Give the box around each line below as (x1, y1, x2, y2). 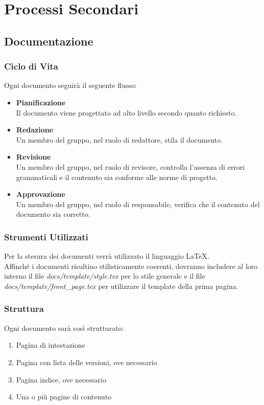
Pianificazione (16, 97, 66, 107)
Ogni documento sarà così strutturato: (4, 322, 124, 333)
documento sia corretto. (16, 209, 90, 219)
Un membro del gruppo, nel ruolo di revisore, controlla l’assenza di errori (16, 161, 245, 172)
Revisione (16, 151, 51, 162)
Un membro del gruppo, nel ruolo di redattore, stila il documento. (16, 134, 223, 145)
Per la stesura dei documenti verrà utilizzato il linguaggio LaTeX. (4, 251, 209, 261)
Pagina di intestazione (16, 340, 85, 350)
